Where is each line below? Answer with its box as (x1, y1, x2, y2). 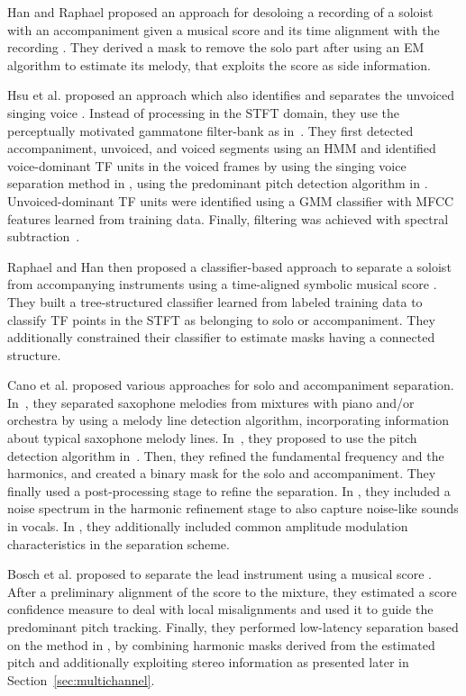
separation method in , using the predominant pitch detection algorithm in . (7, 174, 428, 193)
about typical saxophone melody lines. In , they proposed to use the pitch (7, 429, 417, 447)
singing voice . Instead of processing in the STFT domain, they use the (7, 103, 400, 122)
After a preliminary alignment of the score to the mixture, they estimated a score (7, 582, 457, 601)
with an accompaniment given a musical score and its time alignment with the (7, 20, 440, 39)
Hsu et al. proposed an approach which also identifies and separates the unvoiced (7, 86, 455, 104)
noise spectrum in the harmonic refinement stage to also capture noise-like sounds (7, 499, 459, 518)
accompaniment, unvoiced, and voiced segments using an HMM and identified (7, 139, 436, 158)
